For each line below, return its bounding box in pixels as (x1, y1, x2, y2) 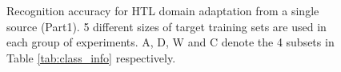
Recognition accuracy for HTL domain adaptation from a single (6, 2, 319, 18)
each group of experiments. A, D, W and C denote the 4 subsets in (6, 34, 335, 50)
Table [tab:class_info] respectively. (6, 49, 176, 66)
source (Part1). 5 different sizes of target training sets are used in (6, 18, 327, 34)
